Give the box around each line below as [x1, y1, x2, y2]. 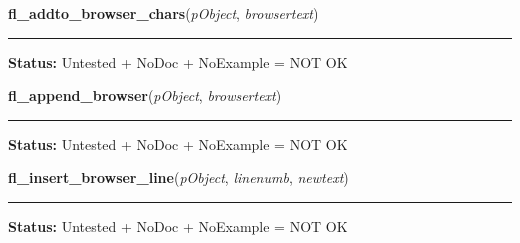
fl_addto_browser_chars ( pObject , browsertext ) [8, 3, 319, 23]
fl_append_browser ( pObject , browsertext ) [8, 85, 282, 106]
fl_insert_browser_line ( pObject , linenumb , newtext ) [8, 167, 349, 188]
